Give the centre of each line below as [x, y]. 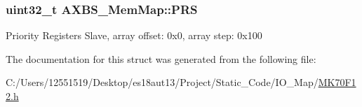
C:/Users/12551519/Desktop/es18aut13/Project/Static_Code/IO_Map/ [162, 82]
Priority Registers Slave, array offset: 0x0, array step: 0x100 [134, 35]
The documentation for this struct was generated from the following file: [161, 58]
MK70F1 [337, 82]
